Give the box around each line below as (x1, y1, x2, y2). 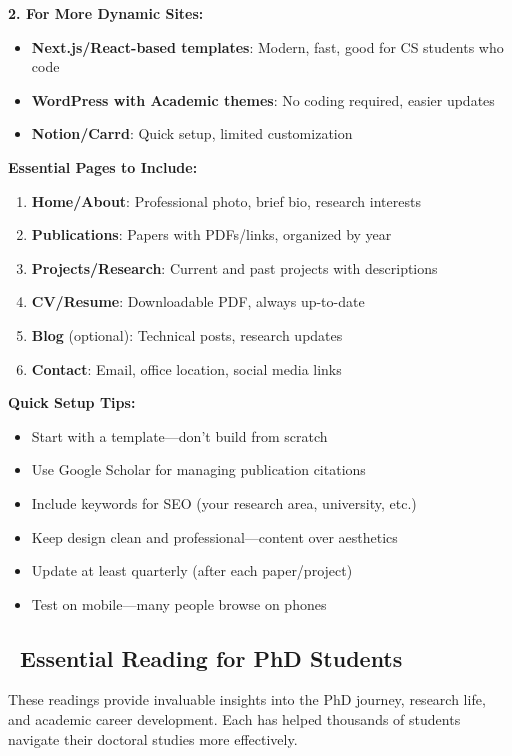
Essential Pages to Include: (8, 156, 198, 177)
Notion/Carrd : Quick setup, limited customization (31, 123, 353, 144)
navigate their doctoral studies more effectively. (8, 728, 298, 749)
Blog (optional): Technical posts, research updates (31, 324, 343, 345)
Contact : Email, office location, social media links (31, 358, 342, 379)
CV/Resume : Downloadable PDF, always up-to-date (31, 291, 365, 312)
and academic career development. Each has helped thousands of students (8, 709, 461, 730)
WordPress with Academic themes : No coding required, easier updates (31, 89, 495, 110)
